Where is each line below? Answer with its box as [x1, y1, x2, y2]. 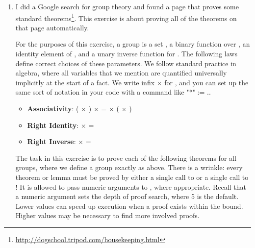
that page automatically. [15, 22, 89, 32]
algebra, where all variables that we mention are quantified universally [15, 68, 227, 78]
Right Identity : [27, 120, 79, 130]
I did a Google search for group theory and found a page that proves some [15, 1, 239, 11]
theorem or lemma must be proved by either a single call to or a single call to [15, 172, 249, 182]
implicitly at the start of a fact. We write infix [15, 77, 155, 87]
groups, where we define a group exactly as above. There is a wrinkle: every [15, 162, 243, 173]
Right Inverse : [27, 136, 76, 147]
